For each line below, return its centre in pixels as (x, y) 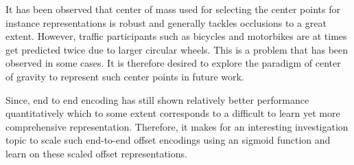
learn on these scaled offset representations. (96, 153)
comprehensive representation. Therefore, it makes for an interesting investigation (177, 126)
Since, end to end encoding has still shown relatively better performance (157, 99)
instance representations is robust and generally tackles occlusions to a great (166, 22)
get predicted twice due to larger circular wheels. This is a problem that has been (177, 49)
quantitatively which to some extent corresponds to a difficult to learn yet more (173, 113)
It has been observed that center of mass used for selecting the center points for (173, 9)
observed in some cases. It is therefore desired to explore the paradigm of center (173, 63)
